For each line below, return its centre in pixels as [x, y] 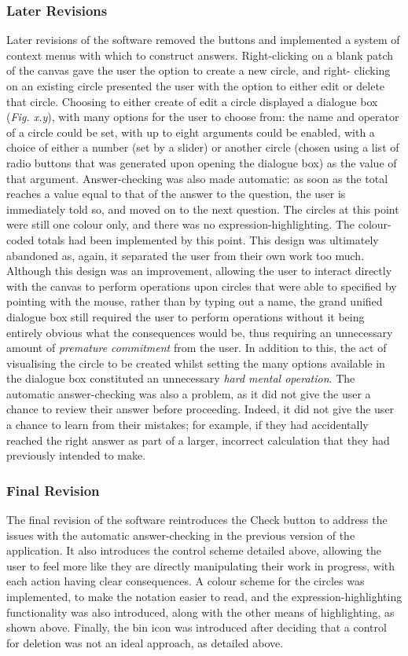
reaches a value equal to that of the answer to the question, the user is [176, 194]
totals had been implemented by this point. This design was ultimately [208, 239]
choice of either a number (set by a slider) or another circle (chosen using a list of [203, 147]
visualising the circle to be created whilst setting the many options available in [196, 363]
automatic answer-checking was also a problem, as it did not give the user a [189, 393]
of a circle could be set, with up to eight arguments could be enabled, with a [191, 132]
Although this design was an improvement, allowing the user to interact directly [199, 271]
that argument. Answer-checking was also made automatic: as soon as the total [197, 178]
